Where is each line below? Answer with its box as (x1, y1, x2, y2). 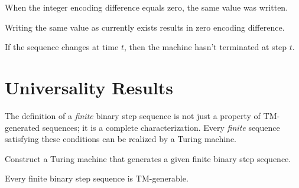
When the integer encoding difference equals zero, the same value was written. (5, 1, 288, 13)
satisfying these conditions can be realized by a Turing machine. (5, 133, 236, 145)
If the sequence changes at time (5, 41, 119, 53)
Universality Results (5, 75, 173, 99)
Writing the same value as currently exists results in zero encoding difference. (5, 21, 285, 33)
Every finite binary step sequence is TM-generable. (5, 172, 188, 184)
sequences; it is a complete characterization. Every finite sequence (42, 121, 280, 133)
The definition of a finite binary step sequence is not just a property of (5, 109, 261, 121)
